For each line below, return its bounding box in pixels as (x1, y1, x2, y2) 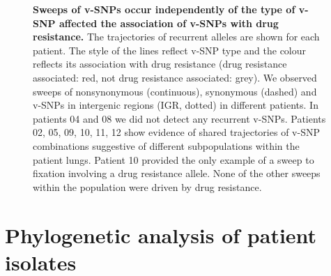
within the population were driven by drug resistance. (33, 179, 262, 194)
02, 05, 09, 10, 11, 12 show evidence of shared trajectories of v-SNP (33, 125, 320, 139)
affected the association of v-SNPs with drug (59, 15, 279, 30)
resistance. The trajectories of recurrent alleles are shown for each (33, 29, 320, 44)
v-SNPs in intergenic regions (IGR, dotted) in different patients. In (33, 98, 318, 112)
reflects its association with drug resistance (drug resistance (33, 56, 287, 71)
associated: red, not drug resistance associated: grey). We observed (33, 70, 317, 84)
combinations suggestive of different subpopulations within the (33, 138, 300, 153)
